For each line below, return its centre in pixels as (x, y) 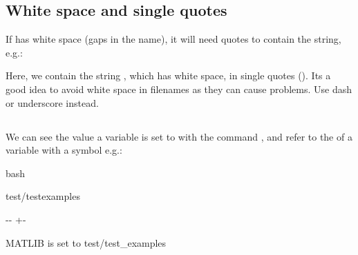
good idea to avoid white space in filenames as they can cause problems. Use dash (179, 89)
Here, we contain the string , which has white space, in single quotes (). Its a (168, 75)
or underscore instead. (52, 102)
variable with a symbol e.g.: (64, 150)
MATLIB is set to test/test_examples (86, 242)
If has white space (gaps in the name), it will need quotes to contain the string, (173, 39)
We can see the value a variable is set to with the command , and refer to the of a (179, 136)
